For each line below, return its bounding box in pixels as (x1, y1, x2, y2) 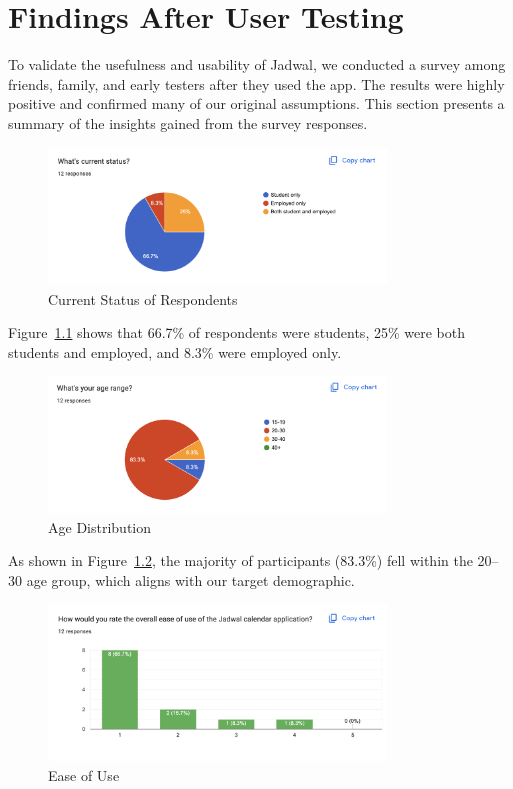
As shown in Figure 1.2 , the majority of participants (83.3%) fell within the (8, 550, 473, 571)
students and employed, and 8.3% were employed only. (8, 341, 342, 362)
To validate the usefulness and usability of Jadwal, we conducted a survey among (8, 54, 506, 75)
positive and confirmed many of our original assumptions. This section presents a (8, 93, 505, 114)
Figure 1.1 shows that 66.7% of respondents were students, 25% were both (8, 322, 465, 343)
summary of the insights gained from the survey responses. (8, 112, 368, 133)
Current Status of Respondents (48, 288, 238, 309)
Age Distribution (48, 516, 151, 537)
